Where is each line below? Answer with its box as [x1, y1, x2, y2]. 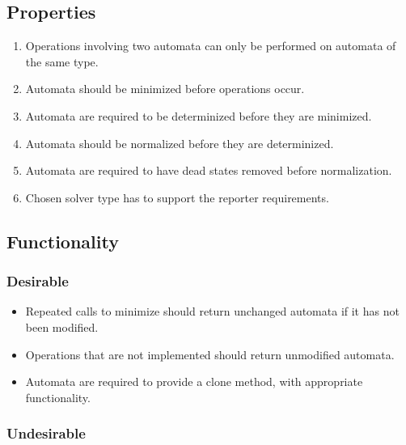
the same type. [25, 53, 99, 70]
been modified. [25, 318, 99, 335]
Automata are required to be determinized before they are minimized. [25, 107, 372, 124]
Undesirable [6, 423, 86, 443]
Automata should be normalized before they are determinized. [25, 134, 334, 151]
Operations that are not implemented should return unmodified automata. [25, 345, 395, 362]
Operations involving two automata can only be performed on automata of [25, 37, 396, 54]
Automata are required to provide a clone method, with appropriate [25, 373, 363, 390]
